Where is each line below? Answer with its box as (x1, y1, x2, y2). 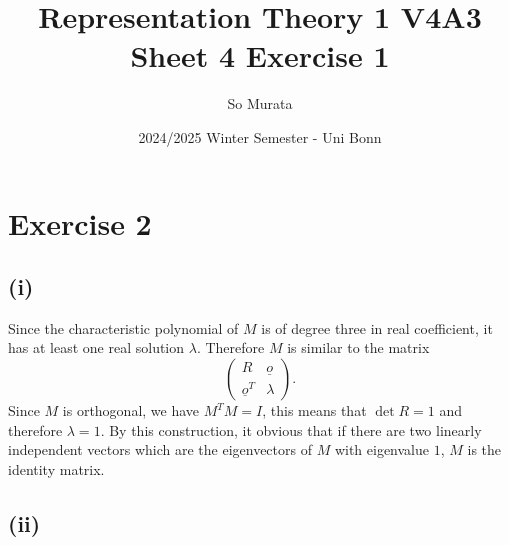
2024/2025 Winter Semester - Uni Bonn (138, 126, 382, 147)
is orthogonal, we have (62, 400, 200, 421)
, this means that (262, 400, 367, 421)
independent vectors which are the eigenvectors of (8, 439, 312, 460)
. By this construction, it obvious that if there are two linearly (100, 419, 482, 440)
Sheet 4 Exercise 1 (130, 35, 390, 76)
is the (467, 439, 502, 460)
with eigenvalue (334, 439, 430, 460)
